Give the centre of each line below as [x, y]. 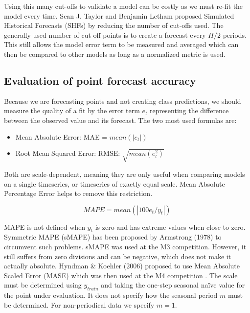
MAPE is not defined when [45, 227]
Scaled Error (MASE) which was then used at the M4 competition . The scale [121, 275]
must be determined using [43, 285]
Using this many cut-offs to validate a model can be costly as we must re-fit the [124, 6]
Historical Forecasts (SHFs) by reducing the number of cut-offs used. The [114, 25]
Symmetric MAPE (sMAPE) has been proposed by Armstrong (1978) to [113, 237]
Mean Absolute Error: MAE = [61, 136]
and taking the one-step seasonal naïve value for [173, 285]
